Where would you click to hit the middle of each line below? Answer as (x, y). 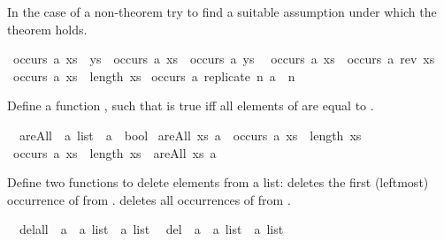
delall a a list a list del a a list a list (151, 229)
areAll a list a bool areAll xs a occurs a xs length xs (190, 135)
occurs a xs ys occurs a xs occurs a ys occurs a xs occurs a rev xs (224, 59)
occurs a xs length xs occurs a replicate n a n (154, 75)
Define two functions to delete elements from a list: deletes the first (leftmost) (218, 182)
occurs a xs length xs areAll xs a (115, 152)
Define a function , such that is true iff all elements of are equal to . (191, 105)
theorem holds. (47, 29)
